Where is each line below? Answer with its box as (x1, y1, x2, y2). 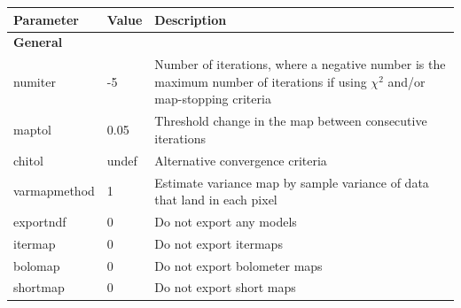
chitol (13, 150, 43, 169)
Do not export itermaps (154, 234, 283, 252)
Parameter (13, 10, 79, 28)
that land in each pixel (154, 190, 277, 209)
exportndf (13, 212, 66, 230)
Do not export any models (154, 212, 297, 230)
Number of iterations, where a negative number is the (154, 55, 446, 73)
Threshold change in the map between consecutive (154, 112, 427, 130)
